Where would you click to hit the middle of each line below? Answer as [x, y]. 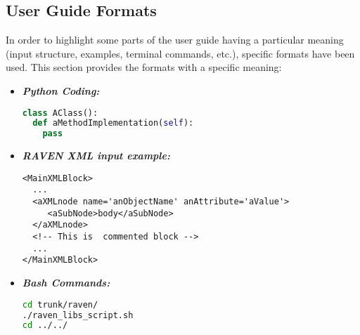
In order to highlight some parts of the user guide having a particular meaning [175, 40]
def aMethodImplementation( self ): [113, 123]
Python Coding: [61, 90]
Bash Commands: [66, 283]
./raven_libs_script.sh [78, 315]
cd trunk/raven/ [60, 304]
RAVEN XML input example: [96, 156]
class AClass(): [60, 113]
